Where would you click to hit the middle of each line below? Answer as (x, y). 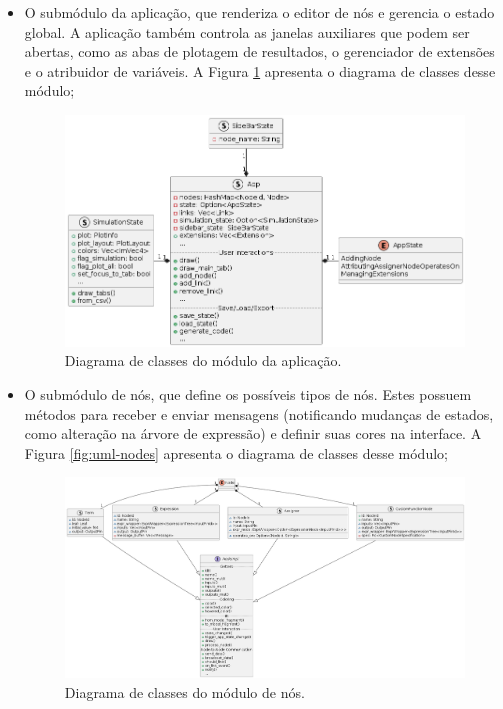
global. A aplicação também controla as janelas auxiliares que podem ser (247, 31)
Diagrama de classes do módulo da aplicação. (203, 360)
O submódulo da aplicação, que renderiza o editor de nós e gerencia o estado (259, 12)
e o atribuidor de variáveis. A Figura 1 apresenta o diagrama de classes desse (260, 70)
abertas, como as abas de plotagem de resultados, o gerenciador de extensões (259, 51)
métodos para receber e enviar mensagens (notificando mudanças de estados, (259, 413)
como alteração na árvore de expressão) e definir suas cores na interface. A (253, 433)
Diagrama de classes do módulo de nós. (184, 691)
